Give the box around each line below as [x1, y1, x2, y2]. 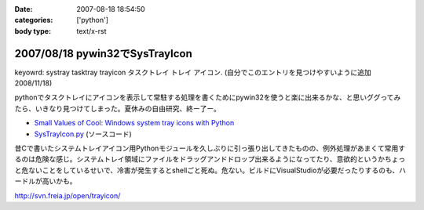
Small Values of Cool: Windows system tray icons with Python [34, 118, 235, 128]
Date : [14, 5, 33, 13]
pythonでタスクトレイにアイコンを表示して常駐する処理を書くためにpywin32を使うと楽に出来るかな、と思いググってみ [14, 92, 401, 102]
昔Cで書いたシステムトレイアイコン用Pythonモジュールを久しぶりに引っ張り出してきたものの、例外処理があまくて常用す [14, 143, 406, 153]
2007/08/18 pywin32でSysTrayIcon [14, 47, 192, 60]
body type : [14, 26, 51, 35]
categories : [14, 16, 53, 25]
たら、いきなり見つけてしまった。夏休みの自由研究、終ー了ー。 [14, 103, 221, 113]
